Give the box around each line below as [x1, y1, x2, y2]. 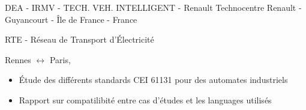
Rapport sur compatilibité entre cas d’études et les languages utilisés [19, 93, 272, 106]
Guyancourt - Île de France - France [5, 13, 137, 25]
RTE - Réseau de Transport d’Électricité [5, 33, 154, 46]
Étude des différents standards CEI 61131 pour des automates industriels [19, 73, 288, 86]
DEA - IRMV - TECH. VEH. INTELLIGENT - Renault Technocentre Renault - [5, 1, 302, 13]
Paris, [49, 53, 71, 66]
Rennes [5, 53, 31, 66]
